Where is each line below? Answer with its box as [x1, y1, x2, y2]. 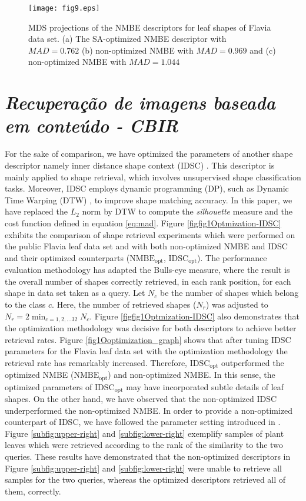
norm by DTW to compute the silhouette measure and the [82, 205, 292, 217]
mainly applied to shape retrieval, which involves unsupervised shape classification [5, 170, 301, 183]
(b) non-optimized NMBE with [81, 44, 194, 56]
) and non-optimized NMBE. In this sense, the [108, 368, 275, 381]
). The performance [197, 251, 267, 263]
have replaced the [5, 205, 68, 217]
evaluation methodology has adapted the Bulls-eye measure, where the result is [5, 263, 290, 276]
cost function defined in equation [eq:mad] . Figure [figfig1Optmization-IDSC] [5, 216, 281, 229]
